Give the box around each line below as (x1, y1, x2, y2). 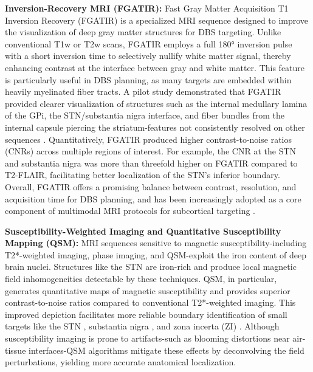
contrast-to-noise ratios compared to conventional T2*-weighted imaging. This (5, 296, 296, 309)
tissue (5, 343, 26, 356)
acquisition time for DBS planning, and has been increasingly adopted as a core (5, 192, 301, 205)
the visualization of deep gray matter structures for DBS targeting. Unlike (5, 26, 281, 38)
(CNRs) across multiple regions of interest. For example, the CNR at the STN (5, 145, 297, 157)
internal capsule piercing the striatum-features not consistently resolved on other (5, 120, 305, 133)
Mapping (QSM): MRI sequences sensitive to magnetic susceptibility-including (5, 236, 307, 249)
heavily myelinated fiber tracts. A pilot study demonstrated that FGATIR (5, 85, 281, 98)
